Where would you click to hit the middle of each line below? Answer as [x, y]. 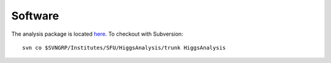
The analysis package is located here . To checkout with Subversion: [97, 34]
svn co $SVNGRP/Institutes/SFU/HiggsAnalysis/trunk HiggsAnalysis [124, 48]
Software [35, 16]
